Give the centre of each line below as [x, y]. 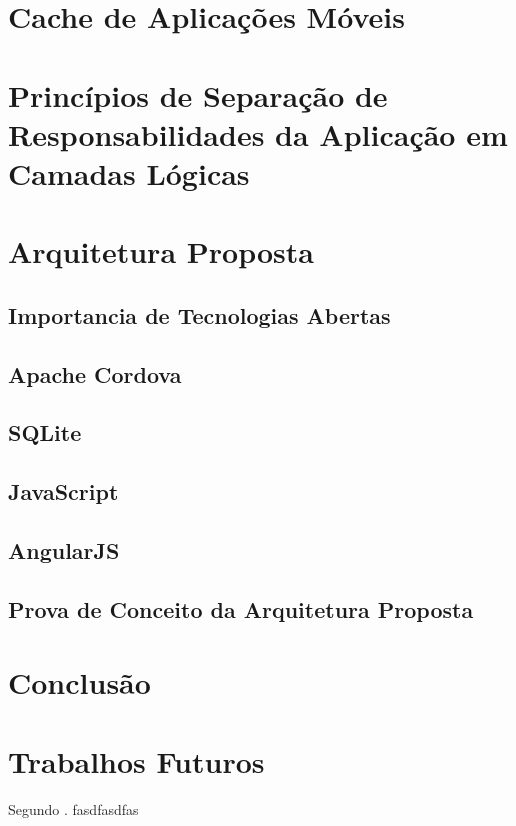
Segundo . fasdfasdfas [73, 808]
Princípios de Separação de [198, 94]
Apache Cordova [95, 373]
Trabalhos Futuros [136, 760]
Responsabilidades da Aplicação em [258, 133]
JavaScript [63, 491]
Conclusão [79, 682]
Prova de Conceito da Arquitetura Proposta [241, 608]
